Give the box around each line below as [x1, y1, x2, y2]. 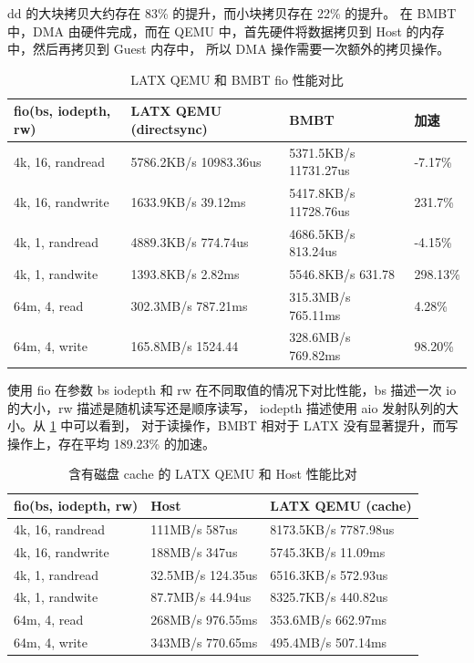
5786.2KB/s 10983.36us [130, 151, 262, 171]
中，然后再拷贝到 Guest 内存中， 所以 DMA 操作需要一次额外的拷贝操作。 [7, 39, 450, 58]
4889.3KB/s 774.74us [130, 233, 249, 252]
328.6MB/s [289, 327, 351, 347]
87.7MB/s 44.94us [150, 587, 252, 606]
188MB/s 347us [150, 542, 238, 561]
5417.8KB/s [289, 183, 355, 202]
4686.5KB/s [289, 223, 355, 243]
